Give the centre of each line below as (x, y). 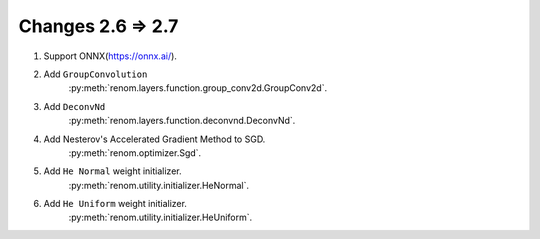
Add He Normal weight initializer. (112, 171)
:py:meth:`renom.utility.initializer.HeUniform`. (160, 217)
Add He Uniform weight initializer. (115, 204)
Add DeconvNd (74, 106)
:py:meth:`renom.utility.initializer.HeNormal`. (159, 185)
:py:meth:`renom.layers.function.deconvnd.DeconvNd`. (182, 121)
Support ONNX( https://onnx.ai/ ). (110, 56)
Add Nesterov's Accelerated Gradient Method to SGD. (154, 139)
